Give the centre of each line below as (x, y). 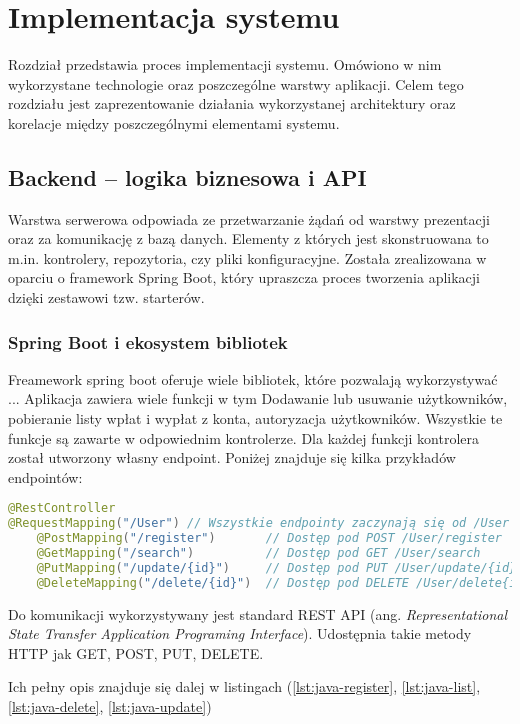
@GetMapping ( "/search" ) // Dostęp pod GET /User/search (258, 553)
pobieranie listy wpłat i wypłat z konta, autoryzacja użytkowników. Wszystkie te (255, 418)
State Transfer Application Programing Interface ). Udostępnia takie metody (240, 633)
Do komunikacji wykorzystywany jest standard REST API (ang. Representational (258, 613)
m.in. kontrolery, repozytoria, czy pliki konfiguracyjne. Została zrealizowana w (247, 257)
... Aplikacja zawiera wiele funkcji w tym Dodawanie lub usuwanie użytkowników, (258, 398)
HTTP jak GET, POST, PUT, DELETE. (136, 652)
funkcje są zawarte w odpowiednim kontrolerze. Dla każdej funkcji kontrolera (244, 437)
